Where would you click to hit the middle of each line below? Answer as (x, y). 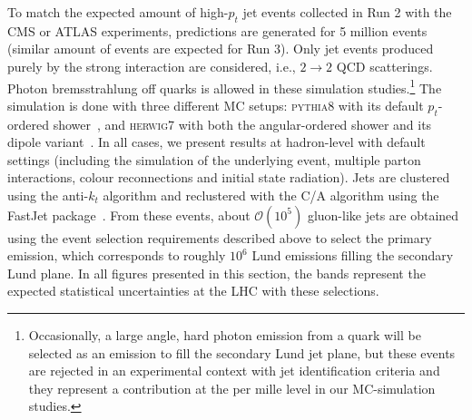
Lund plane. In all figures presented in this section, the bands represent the (216, 273)
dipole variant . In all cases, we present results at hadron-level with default (216, 142)
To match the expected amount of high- (118, 12)
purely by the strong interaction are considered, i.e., (152, 66)
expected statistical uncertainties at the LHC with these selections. (193, 291)
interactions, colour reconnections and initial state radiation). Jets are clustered (229, 177)
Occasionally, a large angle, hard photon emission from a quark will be (225, 334)
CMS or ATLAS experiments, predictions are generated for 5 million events (217, 30)
